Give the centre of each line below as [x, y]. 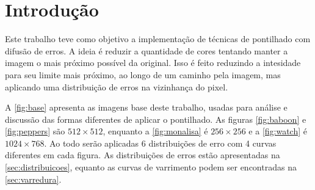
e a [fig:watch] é [278, 131]
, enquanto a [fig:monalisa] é [155, 131]
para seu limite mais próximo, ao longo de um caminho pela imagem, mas [143, 74]
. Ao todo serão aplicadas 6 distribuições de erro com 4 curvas [160, 143]
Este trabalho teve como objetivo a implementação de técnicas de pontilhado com [158, 39]
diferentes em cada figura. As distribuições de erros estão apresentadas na [143, 155]
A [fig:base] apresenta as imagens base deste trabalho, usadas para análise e [146, 107]
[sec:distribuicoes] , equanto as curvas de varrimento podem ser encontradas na [151, 167]
